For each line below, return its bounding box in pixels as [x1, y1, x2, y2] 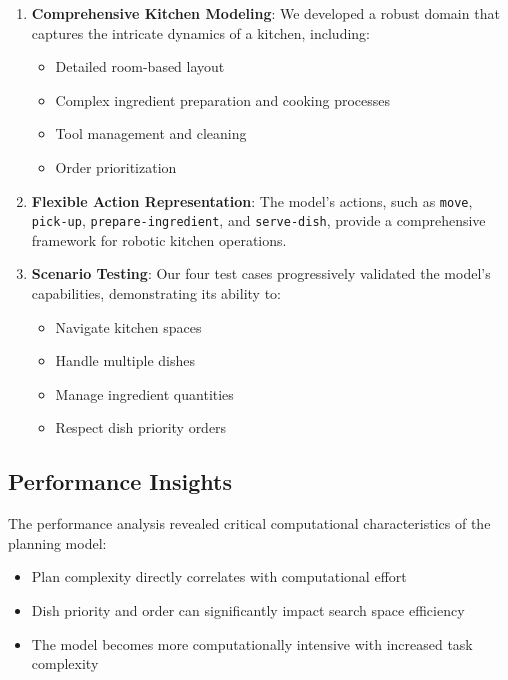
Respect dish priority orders [55, 417, 227, 438]
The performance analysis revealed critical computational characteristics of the [8, 513, 491, 534]
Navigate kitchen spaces [55, 316, 202, 337]
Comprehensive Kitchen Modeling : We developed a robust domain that [31, 3, 500, 23]
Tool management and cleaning [55, 123, 247, 144]
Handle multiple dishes [55, 350, 195, 371]
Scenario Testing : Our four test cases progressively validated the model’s [31, 263, 491, 284]
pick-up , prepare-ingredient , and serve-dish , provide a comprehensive [31, 210, 486, 231]
